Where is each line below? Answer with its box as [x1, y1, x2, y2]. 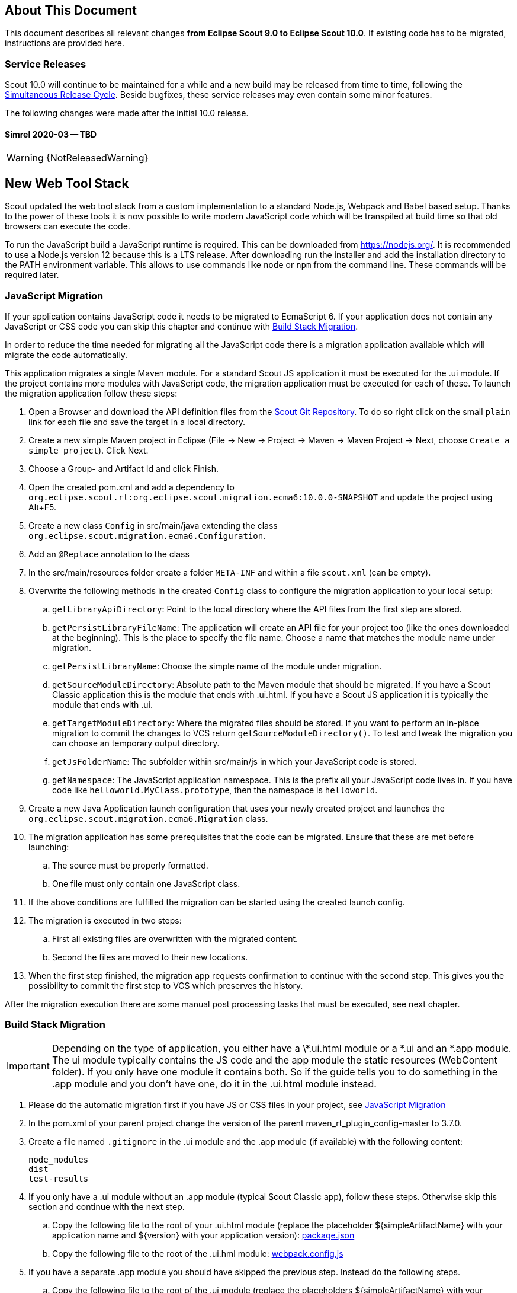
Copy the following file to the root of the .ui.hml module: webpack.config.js [52, 1248, 343, 1259]
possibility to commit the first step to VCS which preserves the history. [28, 980, 303, 991]
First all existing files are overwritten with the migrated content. [52, 933, 298, 944]
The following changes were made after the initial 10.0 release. [5, 108, 249, 119]
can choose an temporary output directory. [52, 738, 220, 748]
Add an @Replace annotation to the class [28, 548, 190, 559]
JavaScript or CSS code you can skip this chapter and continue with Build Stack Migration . [5, 321, 358, 331]
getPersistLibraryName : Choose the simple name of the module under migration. [52, 660, 382, 671]
